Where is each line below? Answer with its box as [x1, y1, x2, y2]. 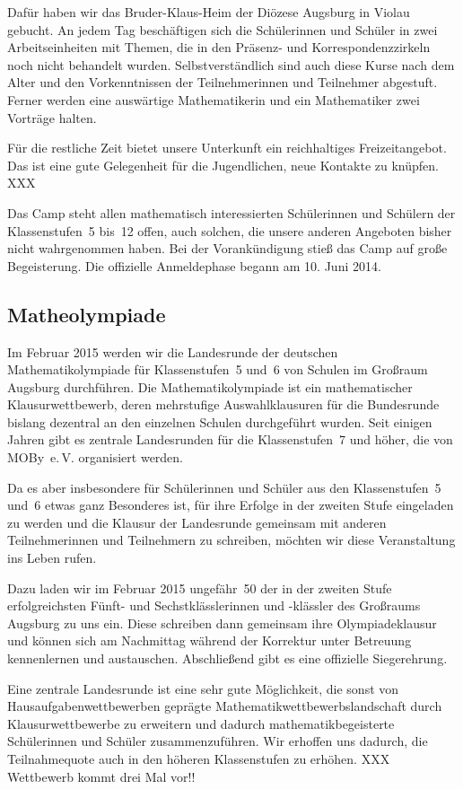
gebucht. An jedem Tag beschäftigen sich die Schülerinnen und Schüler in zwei [7, 20, 438, 39]
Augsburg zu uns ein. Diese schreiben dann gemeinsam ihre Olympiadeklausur [7, 613, 437, 632]
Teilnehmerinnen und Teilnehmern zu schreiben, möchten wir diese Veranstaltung [7, 530, 456, 549]
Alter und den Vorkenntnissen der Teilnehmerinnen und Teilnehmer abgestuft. [7, 73, 438, 92]
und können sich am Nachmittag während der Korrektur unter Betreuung [7, 631, 412, 650]
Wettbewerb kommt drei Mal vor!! [7, 767, 196, 785]
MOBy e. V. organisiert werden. [7, 448, 184, 467]
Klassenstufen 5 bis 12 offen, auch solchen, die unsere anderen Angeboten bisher [7, 221, 452, 240]
